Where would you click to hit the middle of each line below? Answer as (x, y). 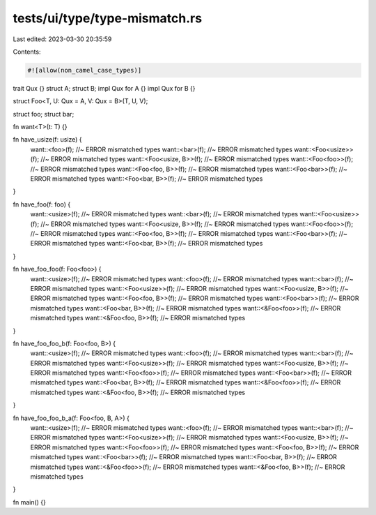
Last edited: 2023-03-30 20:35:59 (62, 39)
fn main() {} (30, 502)
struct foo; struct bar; (44, 114)
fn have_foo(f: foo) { (42, 204)
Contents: (27, 52)
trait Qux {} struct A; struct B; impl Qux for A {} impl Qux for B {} (104, 88)
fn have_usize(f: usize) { (48, 140)
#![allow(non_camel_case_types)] (85, 70)
